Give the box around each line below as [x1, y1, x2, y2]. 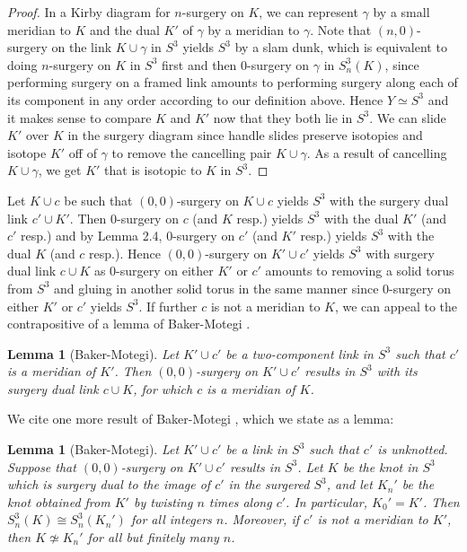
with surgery [366, 243, 435, 262]
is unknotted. [377, 440, 448, 459]
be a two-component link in [225, 344, 374, 363]
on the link [51, 38, 112, 57]
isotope [7, 143, 47, 162]
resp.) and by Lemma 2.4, [21, 226, 163, 245]
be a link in [225, 440, 288, 459]
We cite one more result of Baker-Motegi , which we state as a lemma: [7, 409, 394, 428]
